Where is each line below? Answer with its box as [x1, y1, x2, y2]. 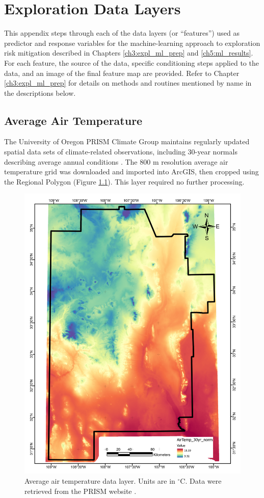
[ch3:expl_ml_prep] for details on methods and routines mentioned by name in [4, 77, 252, 88]
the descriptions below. [4, 87, 76, 98]
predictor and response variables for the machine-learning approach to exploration [4, 37, 260, 48]
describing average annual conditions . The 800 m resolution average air [4, 156, 228, 167]
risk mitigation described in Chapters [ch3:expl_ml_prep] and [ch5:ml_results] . [4, 47, 253, 58]
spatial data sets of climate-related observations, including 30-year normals [4, 146, 237, 157]
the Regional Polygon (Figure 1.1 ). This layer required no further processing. [4, 176, 245, 187]
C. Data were [180, 475, 222, 486]
